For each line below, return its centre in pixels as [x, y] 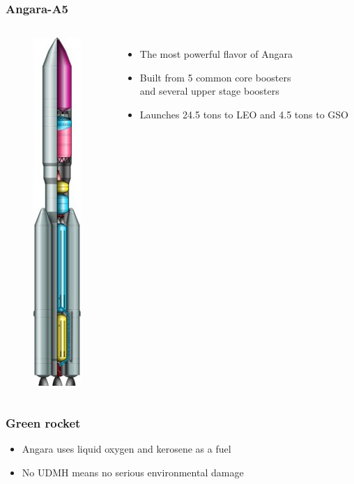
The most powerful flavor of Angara [216, 54]
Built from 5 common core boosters [215, 77]
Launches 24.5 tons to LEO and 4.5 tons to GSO [244, 114]
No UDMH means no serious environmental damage [133, 472]
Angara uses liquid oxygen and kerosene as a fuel [126, 449]
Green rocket [43, 422]
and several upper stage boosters [209, 91]
